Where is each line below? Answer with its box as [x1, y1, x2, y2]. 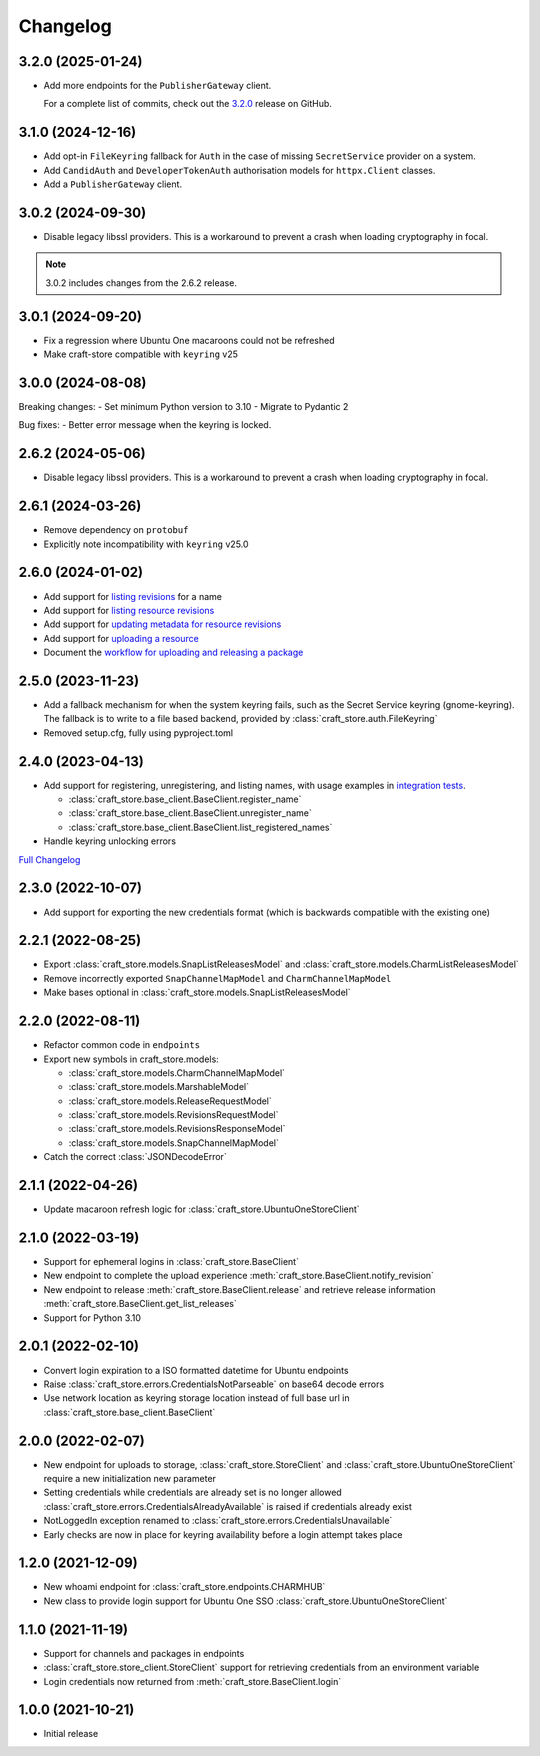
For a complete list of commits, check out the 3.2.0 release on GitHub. [43, 98, 332, 110]
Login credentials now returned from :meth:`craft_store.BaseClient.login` [43, 1675, 342, 1687]
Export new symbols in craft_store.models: [43, 1053, 219, 1065]
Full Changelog [18, 853, 81, 865]
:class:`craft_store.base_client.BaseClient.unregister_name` [68, 807, 312, 819]
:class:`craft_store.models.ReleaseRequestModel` [68, 1095, 272, 1107]
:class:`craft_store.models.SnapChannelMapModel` [68, 1136, 279, 1149]
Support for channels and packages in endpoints [43, 1647, 245, 1659]
